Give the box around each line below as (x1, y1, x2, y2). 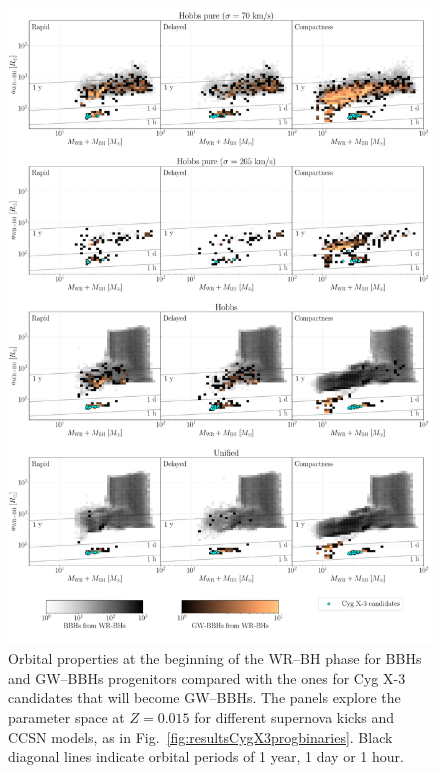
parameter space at (8, 706, 125, 727)
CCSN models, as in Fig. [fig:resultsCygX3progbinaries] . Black (8, 726, 393, 747)
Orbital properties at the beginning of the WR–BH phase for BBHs (8, 648, 422, 669)
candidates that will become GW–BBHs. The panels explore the (8, 687, 401, 708)
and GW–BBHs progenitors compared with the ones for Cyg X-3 (8, 667, 406, 688)
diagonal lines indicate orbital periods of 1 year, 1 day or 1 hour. (8, 746, 404, 767)
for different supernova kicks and (194, 706, 395, 727)
